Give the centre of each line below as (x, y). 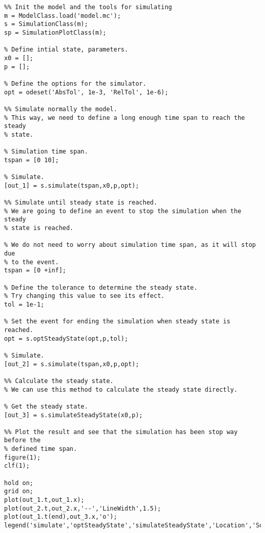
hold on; (19, 483)
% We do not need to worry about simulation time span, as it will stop (130, 245)
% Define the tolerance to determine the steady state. (101, 287)
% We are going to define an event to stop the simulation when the (123, 211)
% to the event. (32, 262)
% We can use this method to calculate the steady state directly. (121, 389)
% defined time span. (41, 449)
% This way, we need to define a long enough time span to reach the (125, 118)
